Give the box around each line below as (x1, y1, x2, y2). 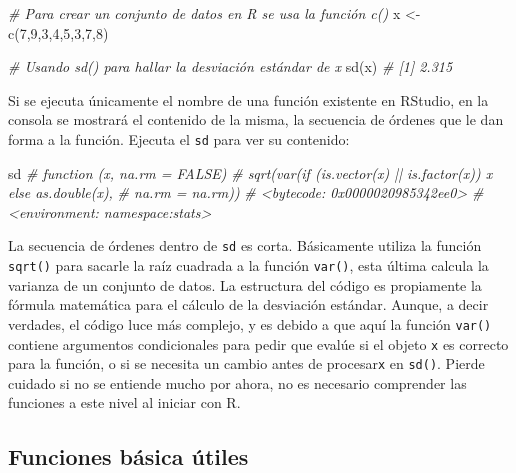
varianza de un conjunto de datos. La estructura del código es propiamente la (8, 274, 482, 295)
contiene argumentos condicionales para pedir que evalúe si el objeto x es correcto (8, 333, 509, 354)
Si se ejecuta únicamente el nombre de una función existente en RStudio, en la (8, 89, 489, 110)
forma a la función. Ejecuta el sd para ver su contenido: (8, 128, 350, 149)
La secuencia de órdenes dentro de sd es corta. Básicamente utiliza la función (8, 235, 482, 256)
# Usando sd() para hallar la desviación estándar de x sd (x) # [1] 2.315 (8, 56, 453, 77)
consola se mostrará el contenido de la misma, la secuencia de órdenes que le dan (8, 109, 504, 130)
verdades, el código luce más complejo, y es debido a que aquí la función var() (8, 313, 492, 334)
